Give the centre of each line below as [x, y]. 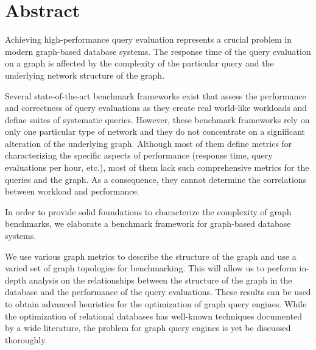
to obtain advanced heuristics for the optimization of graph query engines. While [156, 304]
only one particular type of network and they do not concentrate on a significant [155, 131]
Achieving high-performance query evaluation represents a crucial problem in [149, 39]
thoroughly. [26, 339]
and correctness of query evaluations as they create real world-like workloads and [156, 108]
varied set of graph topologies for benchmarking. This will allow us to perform [151, 268]
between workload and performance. [72, 191]
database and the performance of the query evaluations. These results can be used [158, 292]
